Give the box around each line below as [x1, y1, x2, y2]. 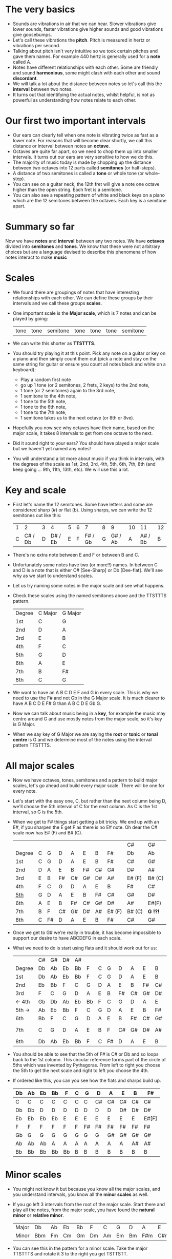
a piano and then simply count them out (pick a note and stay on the [12, 355, 157, 361]
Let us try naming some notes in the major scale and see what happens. [12, 582, 165, 588]
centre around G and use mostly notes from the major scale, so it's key [12, 715, 162, 722]
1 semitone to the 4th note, [20, 393, 77, 399]
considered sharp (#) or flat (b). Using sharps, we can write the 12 [12, 507, 152, 513]
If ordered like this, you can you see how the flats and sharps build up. [12, 1077, 161, 1083]
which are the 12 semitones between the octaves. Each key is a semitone [12, 197, 167, 203]
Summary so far [5, 221, 75, 233]
